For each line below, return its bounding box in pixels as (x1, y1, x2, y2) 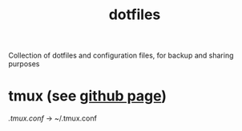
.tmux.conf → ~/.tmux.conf (8, 113, 98, 123)
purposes (8, 59, 40, 69)
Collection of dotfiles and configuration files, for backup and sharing (8, 50, 234, 61)
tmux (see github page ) (8, 87, 167, 105)
